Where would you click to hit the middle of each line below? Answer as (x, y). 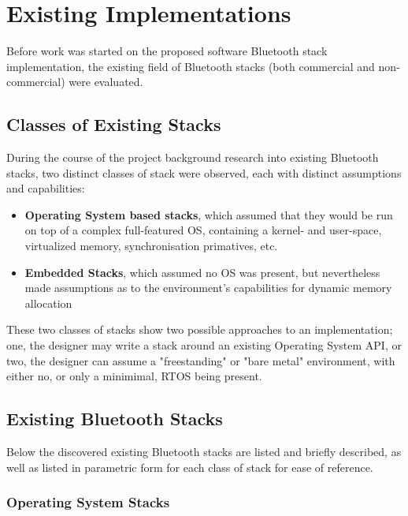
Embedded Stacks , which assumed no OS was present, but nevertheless (202, 272)
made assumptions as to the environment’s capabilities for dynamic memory (208, 288)
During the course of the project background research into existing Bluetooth (193, 157)
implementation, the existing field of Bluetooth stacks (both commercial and (191, 66)
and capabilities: (46, 188)
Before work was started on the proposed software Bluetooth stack (167, 51)
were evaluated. (106, 82)
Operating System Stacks (88, 502)
